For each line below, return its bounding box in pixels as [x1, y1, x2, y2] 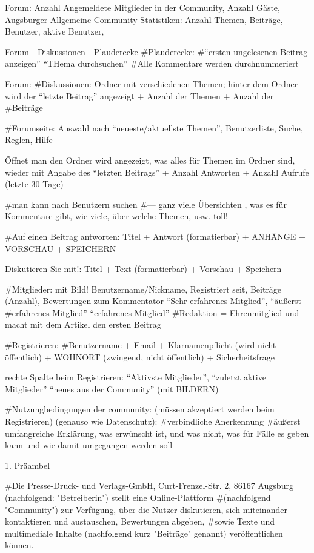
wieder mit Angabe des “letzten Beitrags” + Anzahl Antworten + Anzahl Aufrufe [5, 165, 309, 178]
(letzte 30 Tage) [5, 177, 64, 190]
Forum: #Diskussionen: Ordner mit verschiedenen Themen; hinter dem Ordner [5, 77, 298, 90]
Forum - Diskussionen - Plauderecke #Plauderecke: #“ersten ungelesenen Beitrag [5, 45, 308, 58]
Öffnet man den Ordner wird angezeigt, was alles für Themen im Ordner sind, [5, 153, 295, 166]
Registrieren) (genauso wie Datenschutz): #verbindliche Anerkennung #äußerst [5, 415, 301, 428]
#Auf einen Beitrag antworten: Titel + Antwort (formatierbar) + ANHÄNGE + [5, 230, 306, 242]
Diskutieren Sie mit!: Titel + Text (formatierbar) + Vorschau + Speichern [5, 262, 282, 275]
